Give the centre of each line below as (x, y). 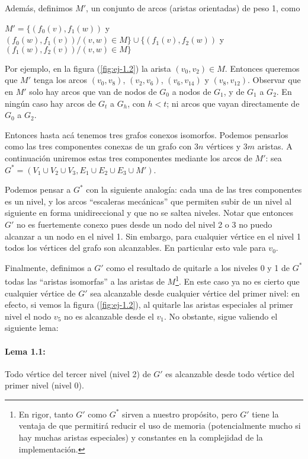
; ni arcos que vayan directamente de (233, 103)
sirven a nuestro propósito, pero (180, 414)
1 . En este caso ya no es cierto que (238, 280)
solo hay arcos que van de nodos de (93, 91)
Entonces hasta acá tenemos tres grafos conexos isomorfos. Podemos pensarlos (147, 134)
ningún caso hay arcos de (50, 103)
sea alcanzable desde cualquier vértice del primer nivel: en (195, 293)
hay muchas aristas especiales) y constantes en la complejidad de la (141, 437)
